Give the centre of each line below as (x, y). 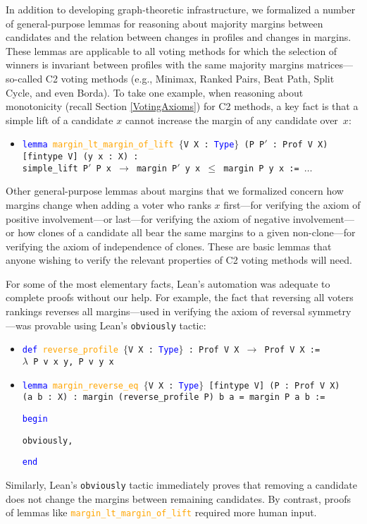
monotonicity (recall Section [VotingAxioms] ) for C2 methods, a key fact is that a (182, 106)
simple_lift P (55, 168)
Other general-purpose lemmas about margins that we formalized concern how (175, 191)
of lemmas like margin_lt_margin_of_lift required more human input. (161, 512)
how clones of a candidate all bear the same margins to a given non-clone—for (187, 232)
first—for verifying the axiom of (292, 204)
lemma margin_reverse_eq (80, 385)
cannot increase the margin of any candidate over (231, 120)
